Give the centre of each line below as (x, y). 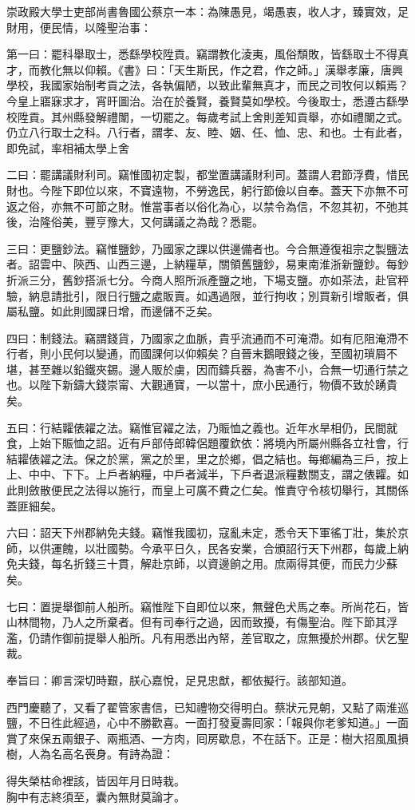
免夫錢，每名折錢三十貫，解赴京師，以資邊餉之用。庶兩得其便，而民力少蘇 (202, 564)
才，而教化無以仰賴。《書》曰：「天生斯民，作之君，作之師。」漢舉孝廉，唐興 (205, 69)
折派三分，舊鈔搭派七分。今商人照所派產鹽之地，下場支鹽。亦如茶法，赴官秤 (207, 279)
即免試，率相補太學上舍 (68, 147)
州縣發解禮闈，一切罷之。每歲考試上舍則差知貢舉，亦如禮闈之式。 (235, 116)
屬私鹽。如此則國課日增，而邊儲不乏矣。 (113, 311)
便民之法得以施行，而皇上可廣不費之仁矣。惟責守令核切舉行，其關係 (229, 490)
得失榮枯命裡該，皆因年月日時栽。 (96, 780)
